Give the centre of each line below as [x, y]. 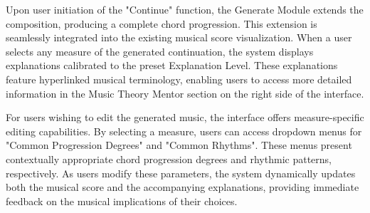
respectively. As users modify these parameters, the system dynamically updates [181, 173]
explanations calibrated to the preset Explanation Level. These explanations [172, 65]
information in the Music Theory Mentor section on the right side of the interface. [185, 93]
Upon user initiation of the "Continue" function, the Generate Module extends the [185, 9]
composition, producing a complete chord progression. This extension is [162, 23]
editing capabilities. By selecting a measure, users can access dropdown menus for [184, 131]
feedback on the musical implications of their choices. [122, 201]
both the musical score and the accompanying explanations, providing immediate [183, 187]
